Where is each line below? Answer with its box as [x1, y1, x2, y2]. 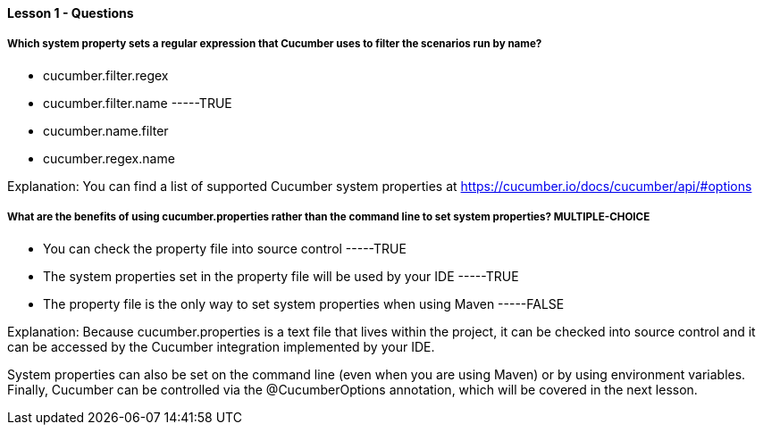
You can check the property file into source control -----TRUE [43, 240, 407, 256]
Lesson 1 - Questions [7, 5, 134, 21]
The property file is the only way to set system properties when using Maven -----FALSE [43, 295, 565, 312]
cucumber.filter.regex [43, 67, 169, 83]
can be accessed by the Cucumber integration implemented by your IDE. [7, 338, 435, 354]
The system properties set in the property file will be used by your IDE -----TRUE [43, 268, 519, 284]
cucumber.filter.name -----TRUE [43, 95, 232, 111]
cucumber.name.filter [43, 122, 169, 138]
